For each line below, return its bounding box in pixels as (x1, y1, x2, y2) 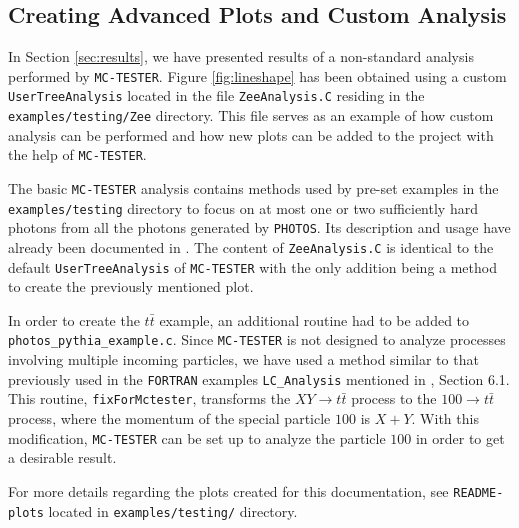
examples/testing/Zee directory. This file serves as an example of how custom (8, 105, 494, 126)
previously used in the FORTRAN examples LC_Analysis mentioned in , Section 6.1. (8, 368, 510, 389)
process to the (351, 388, 437, 409)
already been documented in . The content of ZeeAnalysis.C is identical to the (8, 236, 494, 257)
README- (453, 485, 504, 500)
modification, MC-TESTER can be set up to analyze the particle (8, 427, 386, 448)
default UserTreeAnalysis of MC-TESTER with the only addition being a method (8, 256, 497, 277)
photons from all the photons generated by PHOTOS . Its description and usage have (8, 217, 511, 238)
